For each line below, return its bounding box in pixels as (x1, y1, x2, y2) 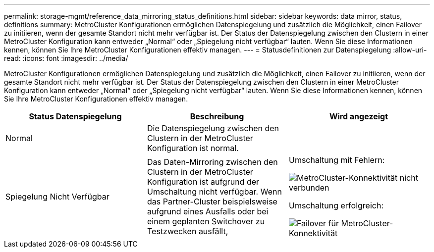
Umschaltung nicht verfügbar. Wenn (147, 187, 282, 197)
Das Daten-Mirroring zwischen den (147, 157, 278, 167)
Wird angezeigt (329, 111, 388, 121)
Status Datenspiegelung (29, 111, 122, 121)
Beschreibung (190, 111, 244, 121)
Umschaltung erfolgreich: (288, 201, 383, 210)
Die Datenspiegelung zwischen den (147, 123, 279, 133)
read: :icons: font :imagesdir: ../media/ (4, 54, 128, 62)
